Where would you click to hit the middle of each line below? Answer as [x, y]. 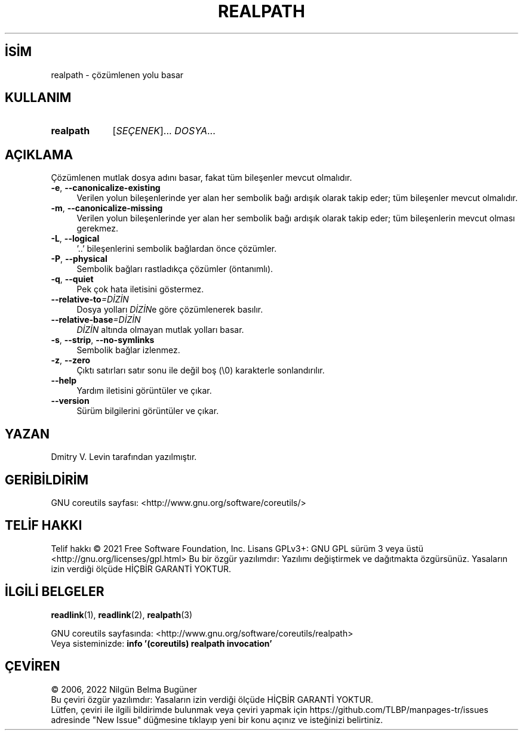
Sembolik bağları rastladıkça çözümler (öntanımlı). [175, 269]
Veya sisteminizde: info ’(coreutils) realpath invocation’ [161, 643]
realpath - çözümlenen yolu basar [117, 75]
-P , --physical [79, 259]
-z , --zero [71, 360]
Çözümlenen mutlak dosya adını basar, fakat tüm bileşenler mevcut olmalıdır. [201, 178]
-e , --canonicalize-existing [106, 188]
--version [70, 401]
